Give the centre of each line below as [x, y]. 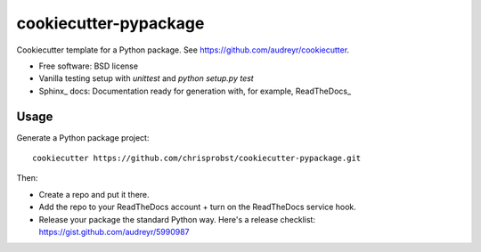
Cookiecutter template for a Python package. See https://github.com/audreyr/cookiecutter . [183, 50]
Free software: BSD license [88, 66]
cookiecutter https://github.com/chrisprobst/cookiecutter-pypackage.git [197, 159]
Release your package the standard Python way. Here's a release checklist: [177, 219]
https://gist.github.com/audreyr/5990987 [114, 232]
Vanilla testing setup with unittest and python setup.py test [146, 78]
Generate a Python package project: [83, 137]
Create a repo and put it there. [94, 194]
